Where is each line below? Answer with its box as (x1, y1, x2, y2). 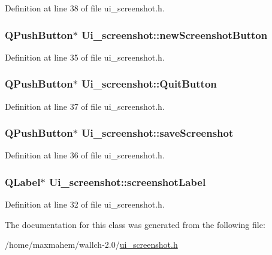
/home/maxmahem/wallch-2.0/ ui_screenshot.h (5, 238, 178, 251)
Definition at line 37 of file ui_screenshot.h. (5, 100, 165, 112)
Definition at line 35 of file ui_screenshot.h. (5, 50, 165, 63)
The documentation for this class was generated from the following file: (5, 218, 265, 230)
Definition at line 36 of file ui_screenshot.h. (5, 149, 165, 161)
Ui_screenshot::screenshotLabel (49, 174, 206, 189)
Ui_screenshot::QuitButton (81, 76, 217, 91)
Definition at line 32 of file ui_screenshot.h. (5, 198, 165, 211)
